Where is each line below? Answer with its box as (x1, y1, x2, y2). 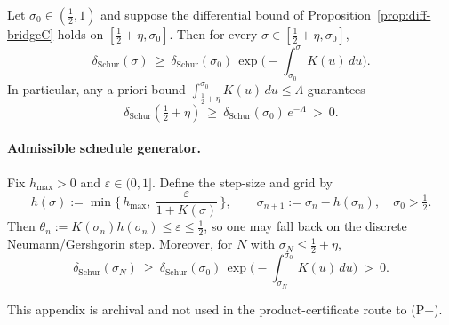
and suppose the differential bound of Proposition (100, 5, 372, 23)
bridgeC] (7, 25, 54, 43)
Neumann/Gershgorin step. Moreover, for (7, 234, 233, 253)
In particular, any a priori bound (7, 79, 186, 98)
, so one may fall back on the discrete (204, 217, 407, 235)
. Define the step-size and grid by (151, 172, 333, 191)
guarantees (307, 79, 365, 98)
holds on (57, 25, 104, 43)
